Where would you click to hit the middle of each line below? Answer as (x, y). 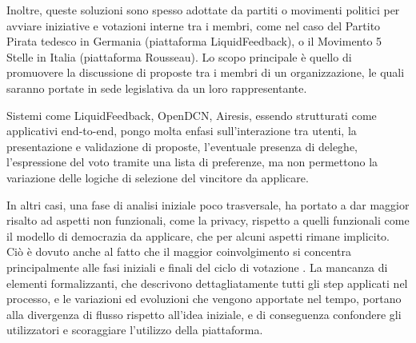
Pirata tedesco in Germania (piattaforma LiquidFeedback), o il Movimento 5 (194, 41)
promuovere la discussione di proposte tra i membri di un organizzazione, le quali (206, 72)
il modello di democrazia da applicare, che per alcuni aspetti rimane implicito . (198, 235)
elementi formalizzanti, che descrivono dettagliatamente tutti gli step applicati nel (207, 283)
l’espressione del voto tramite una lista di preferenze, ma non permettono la (192, 162)
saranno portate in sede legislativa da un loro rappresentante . (157, 88)
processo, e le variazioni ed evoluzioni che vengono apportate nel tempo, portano (204, 299)
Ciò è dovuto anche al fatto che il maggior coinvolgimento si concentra (179, 251)
